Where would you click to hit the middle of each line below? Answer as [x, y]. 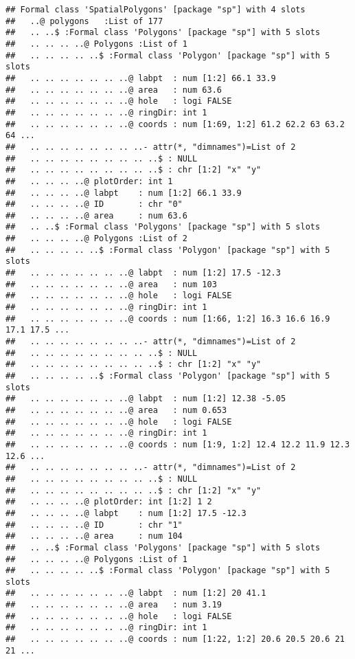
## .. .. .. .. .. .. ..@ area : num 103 [111, 284]
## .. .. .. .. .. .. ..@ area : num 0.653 [116, 410]
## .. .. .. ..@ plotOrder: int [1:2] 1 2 [109, 502]
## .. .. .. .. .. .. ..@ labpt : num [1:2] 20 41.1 [136, 593]
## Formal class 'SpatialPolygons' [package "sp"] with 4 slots [156, 10]
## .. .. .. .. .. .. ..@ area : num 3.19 [114, 605]
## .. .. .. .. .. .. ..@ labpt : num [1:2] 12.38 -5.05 [146, 399]
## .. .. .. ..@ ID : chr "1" [94, 525]
